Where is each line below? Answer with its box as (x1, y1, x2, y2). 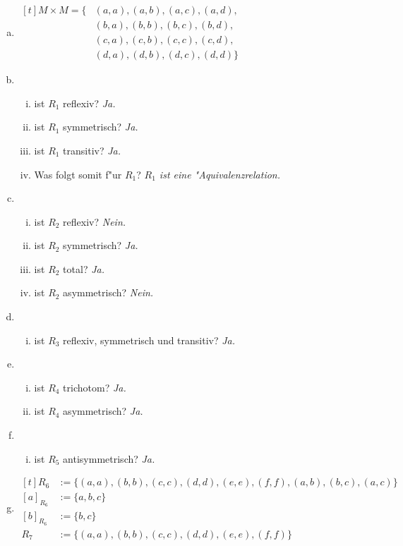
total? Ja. (63, 261, 104, 276)
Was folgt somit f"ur (34, 166, 122, 181)
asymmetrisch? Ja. (63, 404, 143, 418)
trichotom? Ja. (63, 380, 126, 394)
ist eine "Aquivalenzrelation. (159, 166, 281, 181)
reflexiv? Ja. (63, 95, 116, 110)
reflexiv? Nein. (63, 214, 126, 229)
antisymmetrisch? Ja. (63, 451, 155, 466)
